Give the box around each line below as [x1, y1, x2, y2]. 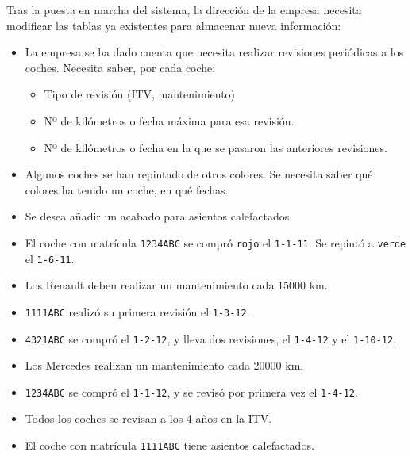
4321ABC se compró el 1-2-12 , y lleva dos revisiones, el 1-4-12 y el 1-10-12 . [25, 330, 397, 347]
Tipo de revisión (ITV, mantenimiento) [44, 86, 236, 102]
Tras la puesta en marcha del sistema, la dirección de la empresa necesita [6, 2, 362, 17]
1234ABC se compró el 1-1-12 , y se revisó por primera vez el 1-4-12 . [25, 383, 358, 400]
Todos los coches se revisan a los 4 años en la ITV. [25, 410, 272, 427]
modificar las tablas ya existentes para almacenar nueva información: [6, 17, 341, 33]
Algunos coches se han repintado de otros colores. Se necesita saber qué [25, 166, 373, 182]
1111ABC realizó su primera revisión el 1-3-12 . [25, 303, 250, 320]
